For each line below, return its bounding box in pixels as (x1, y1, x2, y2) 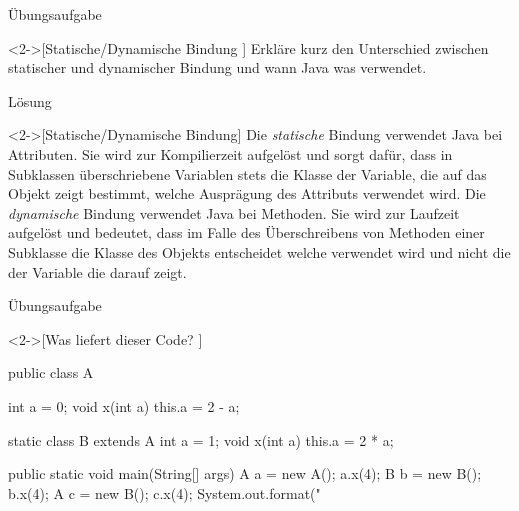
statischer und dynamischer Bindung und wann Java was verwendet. (8, 57, 427, 78)
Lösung (8, 90, 52, 111)
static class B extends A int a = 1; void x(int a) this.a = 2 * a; (8, 429, 394, 450)
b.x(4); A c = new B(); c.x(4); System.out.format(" (8, 482, 321, 503)
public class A (8, 362, 94, 383)
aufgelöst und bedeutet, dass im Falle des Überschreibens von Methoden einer (8, 222, 485, 243)
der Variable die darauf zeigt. (8, 261, 187, 282)
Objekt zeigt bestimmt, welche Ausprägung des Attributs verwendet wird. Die (8, 183, 486, 204)
